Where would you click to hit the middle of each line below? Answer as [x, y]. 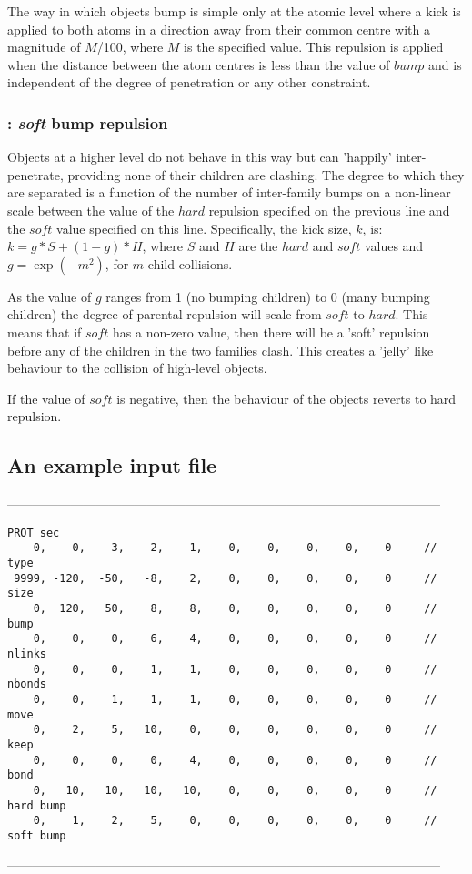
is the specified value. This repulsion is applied [314, 47]
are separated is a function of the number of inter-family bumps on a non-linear [229, 192]
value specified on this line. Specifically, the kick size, [204, 228]
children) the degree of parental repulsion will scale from [165, 314]
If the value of [46, 398]
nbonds [27, 684]
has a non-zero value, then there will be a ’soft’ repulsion [271, 332]
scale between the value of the [91, 210]
